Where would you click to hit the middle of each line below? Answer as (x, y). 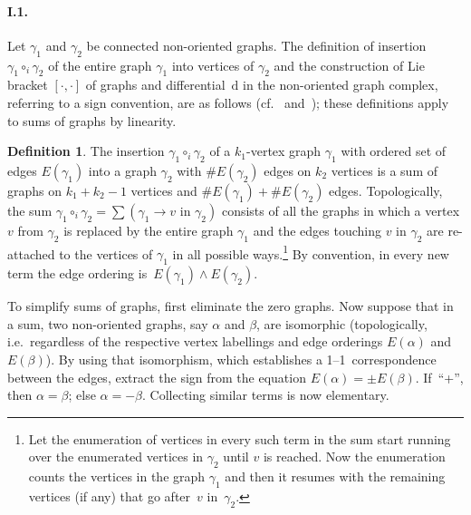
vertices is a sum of (384, 170)
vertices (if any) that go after (110, 496)
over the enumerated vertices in (116, 457)
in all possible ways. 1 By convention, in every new (311, 252)
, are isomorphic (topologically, (342, 323)
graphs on (35, 190)
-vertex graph (284, 151)
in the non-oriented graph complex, (341, 85)
